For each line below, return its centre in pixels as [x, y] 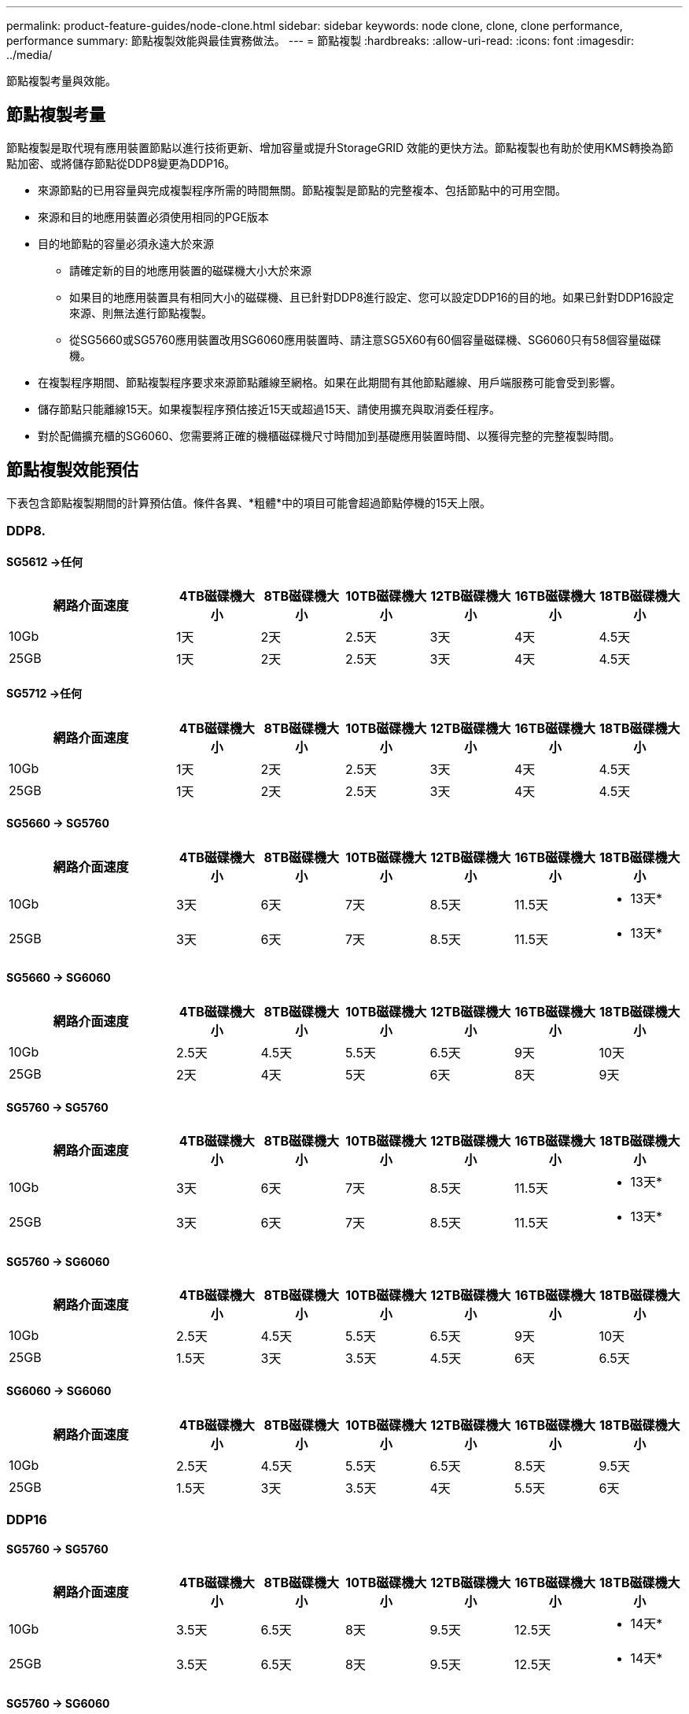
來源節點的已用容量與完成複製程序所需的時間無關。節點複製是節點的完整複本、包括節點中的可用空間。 [302, 190]
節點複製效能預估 [72, 470]
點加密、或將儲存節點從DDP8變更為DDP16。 [121, 163]
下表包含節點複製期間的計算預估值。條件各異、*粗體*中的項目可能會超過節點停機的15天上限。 [249, 502]
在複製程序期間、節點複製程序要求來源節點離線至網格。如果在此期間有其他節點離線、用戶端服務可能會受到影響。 [330, 382]
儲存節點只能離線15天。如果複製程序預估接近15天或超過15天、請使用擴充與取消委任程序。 [269, 409]
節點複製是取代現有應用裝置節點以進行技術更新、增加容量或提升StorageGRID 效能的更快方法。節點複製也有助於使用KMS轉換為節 [340, 147]
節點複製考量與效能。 [61, 81]
